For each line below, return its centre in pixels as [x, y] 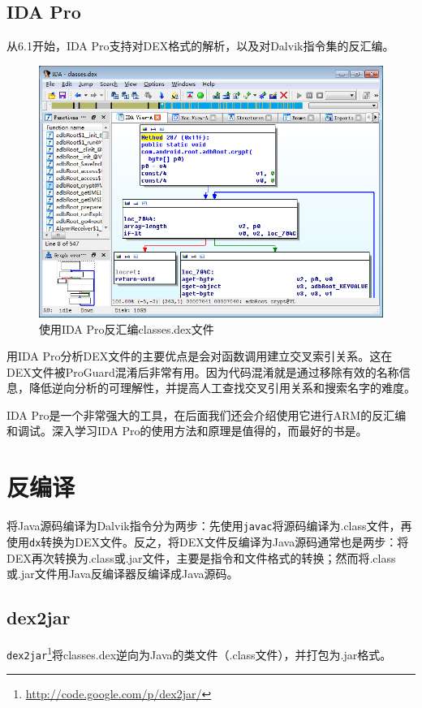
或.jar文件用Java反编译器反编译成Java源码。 [123, 574]
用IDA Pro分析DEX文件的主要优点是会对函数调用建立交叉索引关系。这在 [200, 356]
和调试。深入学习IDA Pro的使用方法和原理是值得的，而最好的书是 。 [187, 431]
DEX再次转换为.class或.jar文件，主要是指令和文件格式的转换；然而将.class [201, 557]
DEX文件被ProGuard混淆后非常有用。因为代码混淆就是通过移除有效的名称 [203, 371]
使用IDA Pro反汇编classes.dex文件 [127, 328]
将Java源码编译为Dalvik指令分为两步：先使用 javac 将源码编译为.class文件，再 [209, 526]
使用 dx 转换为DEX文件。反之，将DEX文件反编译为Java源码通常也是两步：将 [208, 541]
